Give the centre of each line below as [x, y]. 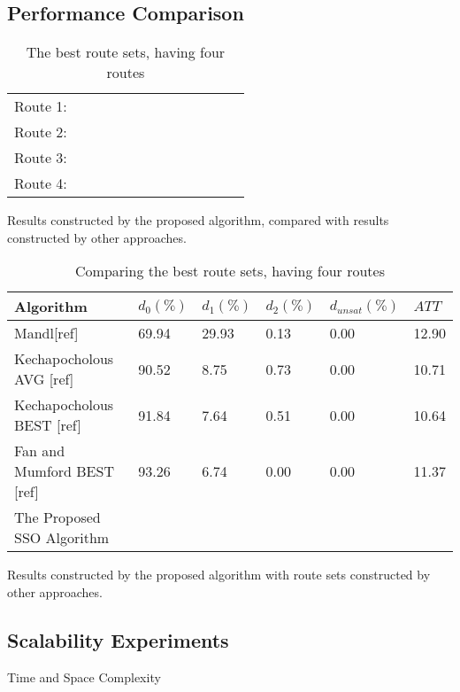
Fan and [40, 451]
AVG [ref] [44, 379]
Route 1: [41, 106]
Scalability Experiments [118, 639]
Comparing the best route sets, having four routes [230, 271]
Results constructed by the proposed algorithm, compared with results [198, 220]
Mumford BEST [64, 471]
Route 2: [41, 132]
